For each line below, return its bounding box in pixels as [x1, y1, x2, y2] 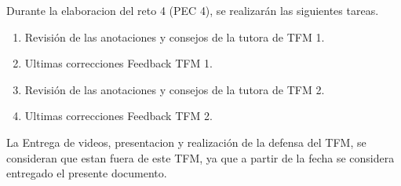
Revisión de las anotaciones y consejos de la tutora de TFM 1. [24, 28, 325, 45]
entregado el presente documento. [6, 165, 167, 181]
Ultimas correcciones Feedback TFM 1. [24, 55, 213, 71]
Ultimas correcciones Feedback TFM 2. [24, 108, 213, 124]
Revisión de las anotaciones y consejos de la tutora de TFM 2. [24, 81, 325, 97]
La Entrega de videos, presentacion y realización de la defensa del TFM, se [6, 133, 366, 150]
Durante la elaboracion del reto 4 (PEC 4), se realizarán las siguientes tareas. [6, 2, 379, 18]
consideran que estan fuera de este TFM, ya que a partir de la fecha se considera [6, 149, 395, 166]
